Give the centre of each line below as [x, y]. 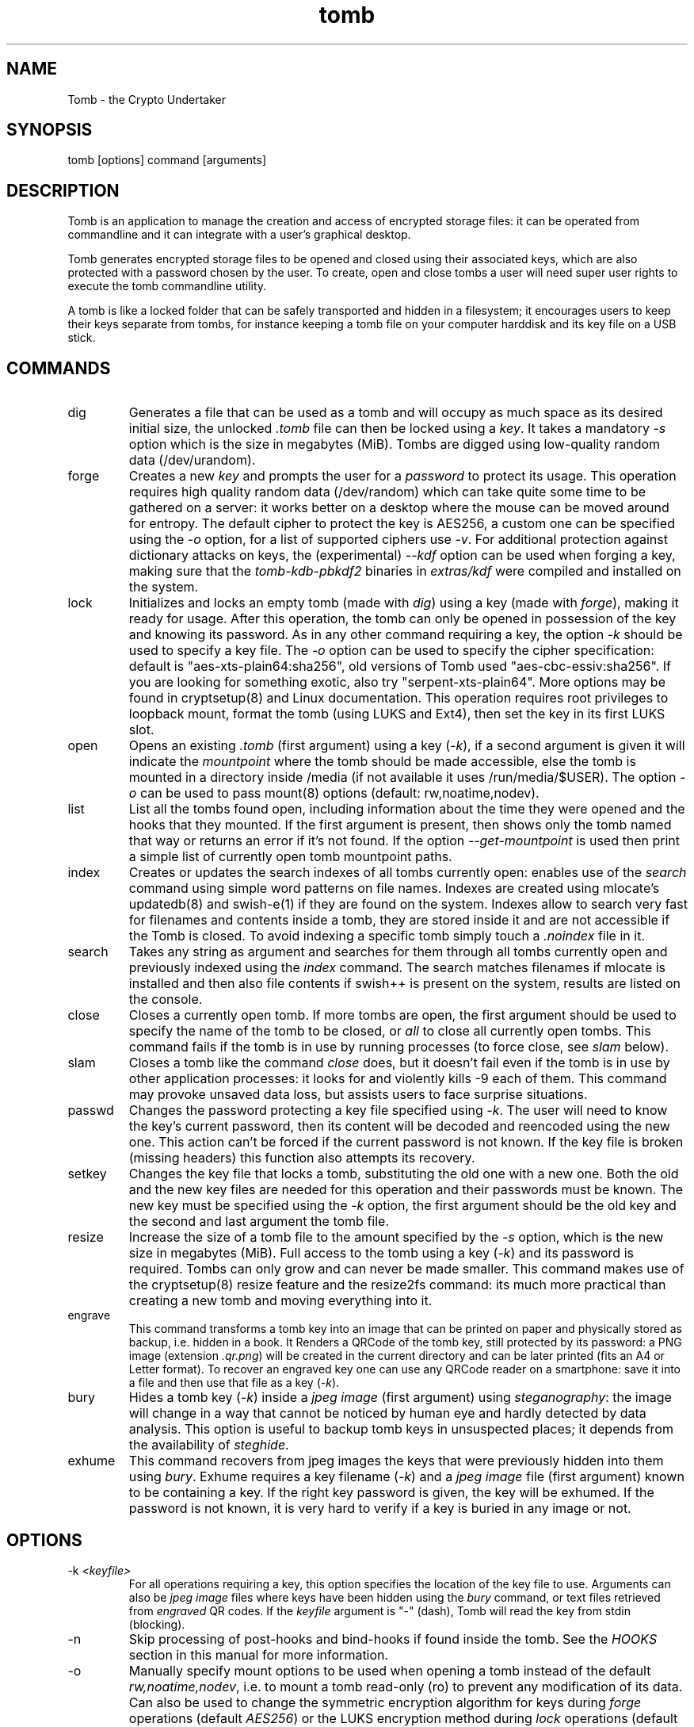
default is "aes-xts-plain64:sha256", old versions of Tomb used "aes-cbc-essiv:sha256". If [400, 666]
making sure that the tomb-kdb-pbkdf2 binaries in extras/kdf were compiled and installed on [405, 571]
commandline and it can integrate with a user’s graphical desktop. [239, 235]
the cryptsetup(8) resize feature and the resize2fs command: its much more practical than [397, 1285]
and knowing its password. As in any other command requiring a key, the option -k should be [406, 635]
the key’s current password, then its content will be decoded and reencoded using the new [399, 1126]
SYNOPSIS [50, 130]
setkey [87, 1174]
